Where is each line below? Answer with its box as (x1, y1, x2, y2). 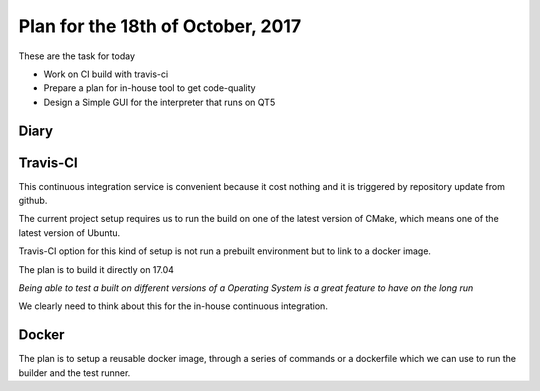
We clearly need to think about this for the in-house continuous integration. (18, 300, 329, 312)
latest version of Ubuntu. (18, 226, 121, 239)
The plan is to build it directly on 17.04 (18, 263, 175, 275)
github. (18, 195, 48, 207)
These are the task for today (18, 50, 135, 62)
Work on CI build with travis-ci (43, 68, 169, 80)
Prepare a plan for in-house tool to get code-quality (43, 82, 256, 94)
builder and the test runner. (18, 366, 131, 379)
